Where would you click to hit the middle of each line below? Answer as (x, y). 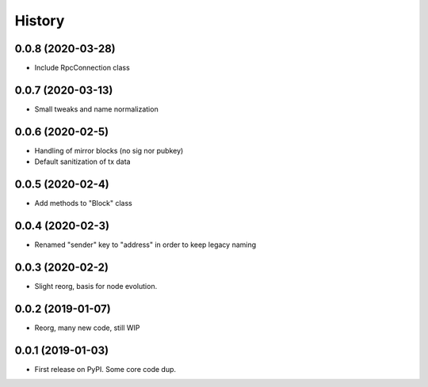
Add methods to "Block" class (83, 203)
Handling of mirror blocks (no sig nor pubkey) (109, 150)
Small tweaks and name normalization (96, 109)
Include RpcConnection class (82, 68)
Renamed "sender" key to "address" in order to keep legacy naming (145, 245)
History (40, 21)
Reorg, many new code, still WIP (87, 328)
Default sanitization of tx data (82, 161)
